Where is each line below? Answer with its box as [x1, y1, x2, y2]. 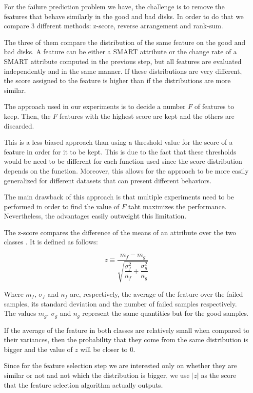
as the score [201, 370, 236, 380]
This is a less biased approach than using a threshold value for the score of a [4, 137, 233, 147]
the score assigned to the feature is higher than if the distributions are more [4, 75, 231, 86]
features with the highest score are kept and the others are [59, 110, 234, 121]
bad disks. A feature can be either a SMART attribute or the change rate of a [4, 46, 237, 57]
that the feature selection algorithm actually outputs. [4, 379, 163, 390]
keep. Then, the [4, 110, 51, 121]
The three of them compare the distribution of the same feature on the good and [4, 37, 246, 47]
